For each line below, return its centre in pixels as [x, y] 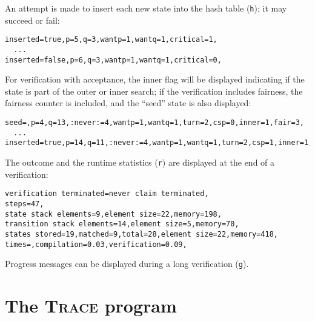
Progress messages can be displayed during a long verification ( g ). [127, 264]
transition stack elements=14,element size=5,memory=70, [122, 224]
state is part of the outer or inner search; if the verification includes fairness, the [154, 91]
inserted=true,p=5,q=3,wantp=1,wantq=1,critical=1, [111, 40]
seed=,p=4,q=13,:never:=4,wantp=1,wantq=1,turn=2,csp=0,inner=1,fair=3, [154, 123]
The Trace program [91, 305]
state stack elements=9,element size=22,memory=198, [113, 214]
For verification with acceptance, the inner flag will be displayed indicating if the [155, 79]
